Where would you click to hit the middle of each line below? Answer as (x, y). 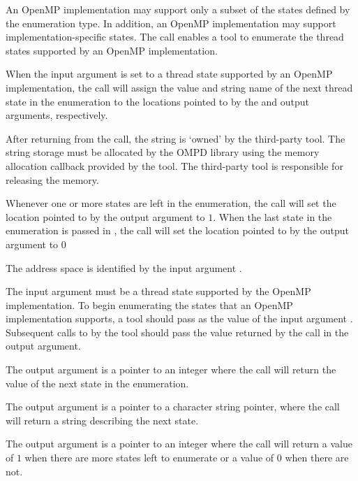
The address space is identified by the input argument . (124, 267)
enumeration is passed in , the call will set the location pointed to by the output (177, 230)
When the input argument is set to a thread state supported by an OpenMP (169, 74)
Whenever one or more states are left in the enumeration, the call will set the (171, 203)
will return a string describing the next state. (102, 420)
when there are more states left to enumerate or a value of (149, 458)
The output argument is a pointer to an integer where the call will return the (171, 369)
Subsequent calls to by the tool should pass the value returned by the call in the (177, 332)
